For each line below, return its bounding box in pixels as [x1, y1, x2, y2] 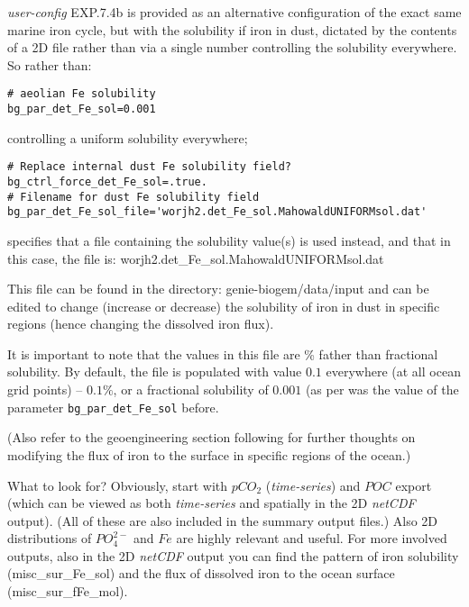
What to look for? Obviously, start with [7, 476, 228, 494]
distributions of [7, 529, 92, 548]
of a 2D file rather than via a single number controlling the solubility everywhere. [7, 38, 457, 57]
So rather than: [7, 55, 92, 74]
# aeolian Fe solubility [7, 87, 156, 101]
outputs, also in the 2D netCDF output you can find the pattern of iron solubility [7, 546, 459, 565]
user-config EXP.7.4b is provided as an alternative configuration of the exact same [7, 3, 462, 21]
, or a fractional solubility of [113, 380, 269, 399]
